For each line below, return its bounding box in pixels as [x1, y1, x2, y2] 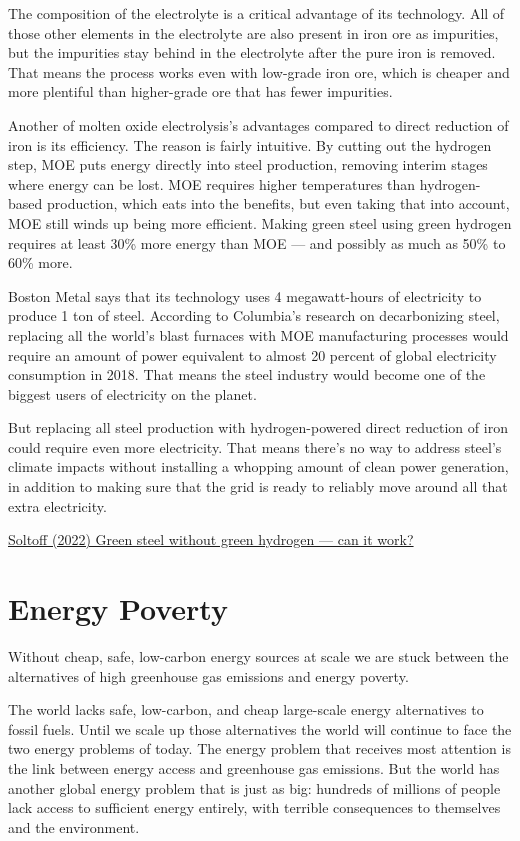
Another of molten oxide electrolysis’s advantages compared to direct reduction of [8, 114, 509, 135]
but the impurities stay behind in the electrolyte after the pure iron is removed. [8, 42, 496, 63]
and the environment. [8, 816, 140, 837]
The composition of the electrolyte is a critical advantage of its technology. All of [8, 3, 505, 23]
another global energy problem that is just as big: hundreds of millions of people [8, 777, 501, 798]
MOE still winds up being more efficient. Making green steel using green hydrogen [8, 212, 512, 233]
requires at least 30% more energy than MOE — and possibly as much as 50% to [8, 232, 506, 253]
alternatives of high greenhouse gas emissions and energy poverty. [8, 665, 409, 686]
